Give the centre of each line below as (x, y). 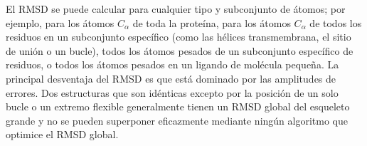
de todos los (336, 22)
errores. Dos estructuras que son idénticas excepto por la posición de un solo (172, 92)
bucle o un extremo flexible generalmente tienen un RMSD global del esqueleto (178, 106)
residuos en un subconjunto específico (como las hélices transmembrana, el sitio (179, 37)
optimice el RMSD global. (62, 134)
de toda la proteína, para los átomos (212, 22)
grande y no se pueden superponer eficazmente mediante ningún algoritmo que (177, 120)
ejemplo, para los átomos (60, 22)
